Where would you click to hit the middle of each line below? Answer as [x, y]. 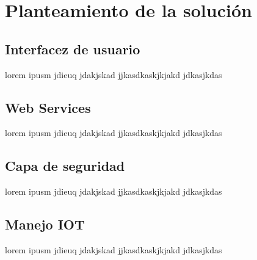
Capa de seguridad [65, 166]
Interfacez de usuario [73, 49]
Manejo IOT [45, 224]
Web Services [48, 107]
